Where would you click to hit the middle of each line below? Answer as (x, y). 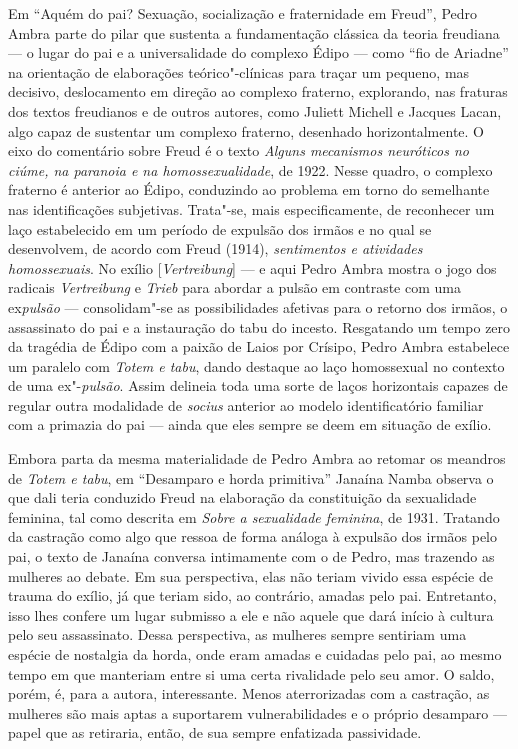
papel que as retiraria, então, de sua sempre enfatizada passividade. (215, 732)
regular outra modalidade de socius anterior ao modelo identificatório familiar (246, 404)
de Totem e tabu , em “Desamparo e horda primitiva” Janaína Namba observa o (251, 477)
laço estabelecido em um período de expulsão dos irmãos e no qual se (220, 228)
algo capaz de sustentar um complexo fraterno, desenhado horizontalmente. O (246, 130)
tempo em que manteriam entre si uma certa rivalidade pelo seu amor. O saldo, (251, 673)
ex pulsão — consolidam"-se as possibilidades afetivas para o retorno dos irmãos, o (258, 306)
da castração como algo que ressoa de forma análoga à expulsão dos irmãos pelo (253, 536)
